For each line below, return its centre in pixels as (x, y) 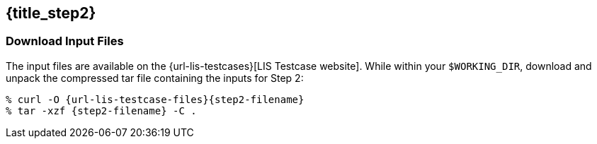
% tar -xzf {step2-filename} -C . (101, 110)
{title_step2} (51, 13)
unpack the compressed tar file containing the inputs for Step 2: (155, 78)
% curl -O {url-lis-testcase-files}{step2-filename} (155, 99)
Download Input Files (65, 41)
